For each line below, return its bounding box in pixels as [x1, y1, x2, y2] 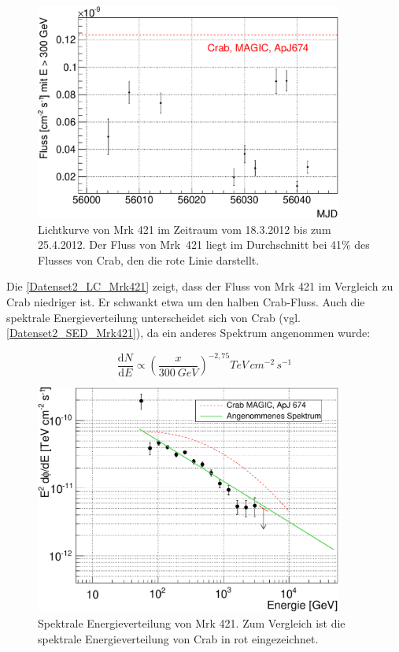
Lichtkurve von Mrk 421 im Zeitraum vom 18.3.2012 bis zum [38, 220, 331, 237]
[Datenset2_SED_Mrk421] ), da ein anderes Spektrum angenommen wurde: [6, 324, 371, 341]
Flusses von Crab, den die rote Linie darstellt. [38, 251, 260, 268]
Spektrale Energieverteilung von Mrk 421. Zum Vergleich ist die [38, 614, 345, 631]
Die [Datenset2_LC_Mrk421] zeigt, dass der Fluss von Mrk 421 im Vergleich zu [6, 278, 393, 295]
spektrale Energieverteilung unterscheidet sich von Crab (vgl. [6, 309, 301, 325]
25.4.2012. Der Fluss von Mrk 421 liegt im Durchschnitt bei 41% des [38, 236, 370, 253]
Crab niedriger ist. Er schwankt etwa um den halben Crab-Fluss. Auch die [6, 294, 365, 310]
